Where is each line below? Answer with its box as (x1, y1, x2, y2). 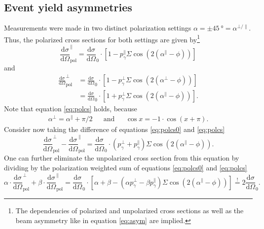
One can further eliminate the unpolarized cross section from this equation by (4, 153, 239, 163)
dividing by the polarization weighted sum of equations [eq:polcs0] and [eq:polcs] (4, 162, 247, 172)
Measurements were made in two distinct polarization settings (4, 23, 191, 33)
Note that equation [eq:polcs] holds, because (4, 103, 137, 113)
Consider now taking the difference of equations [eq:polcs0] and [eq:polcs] (4, 124, 225, 134)
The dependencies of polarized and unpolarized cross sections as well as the (15, 205, 244, 215)
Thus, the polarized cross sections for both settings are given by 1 (4, 33, 200, 44)
